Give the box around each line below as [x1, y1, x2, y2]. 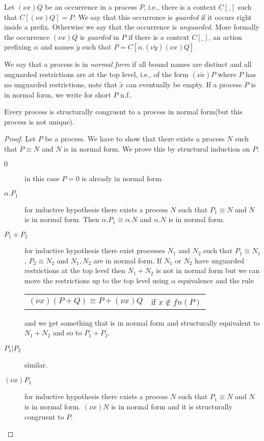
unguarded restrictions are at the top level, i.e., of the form [4, 68, 189, 79]
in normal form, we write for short [4, 89, 111, 100]
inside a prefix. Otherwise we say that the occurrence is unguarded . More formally [4, 21, 259, 32]
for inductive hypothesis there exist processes [24, 245, 165, 256]
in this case [24, 173, 60, 183]
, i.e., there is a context [144, 2, 216, 12]
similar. [24, 359, 48, 370]
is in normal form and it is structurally [111, 401, 232, 411]
